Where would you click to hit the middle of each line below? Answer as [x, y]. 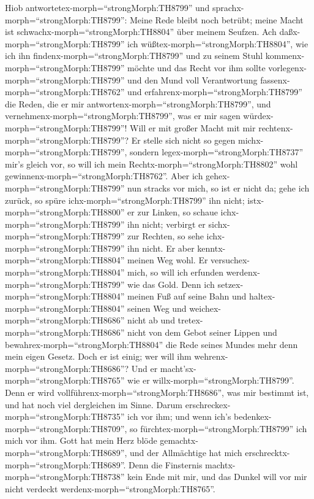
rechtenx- [276, 127]
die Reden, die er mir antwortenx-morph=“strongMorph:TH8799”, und [138, 103]
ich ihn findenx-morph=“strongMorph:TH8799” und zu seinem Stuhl [134, 56]
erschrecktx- [267, 452]
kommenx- [285, 56]
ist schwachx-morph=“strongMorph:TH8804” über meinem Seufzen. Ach [141, 32]
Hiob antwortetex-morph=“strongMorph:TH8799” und [107, 7]
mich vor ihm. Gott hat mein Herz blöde [81, 440]
